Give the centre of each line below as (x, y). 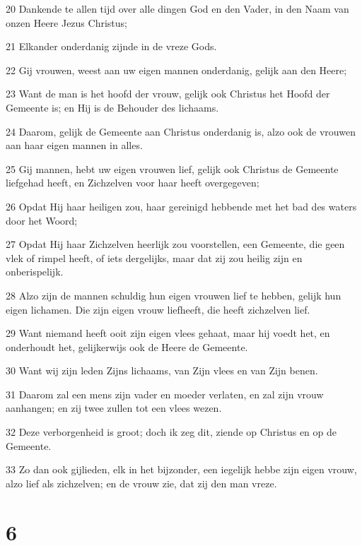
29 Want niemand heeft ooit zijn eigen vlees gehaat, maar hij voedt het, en (168, 333)
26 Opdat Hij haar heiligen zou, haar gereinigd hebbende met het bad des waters (181, 206)
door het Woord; (42, 220)
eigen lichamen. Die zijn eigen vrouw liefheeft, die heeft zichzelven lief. (158, 309)
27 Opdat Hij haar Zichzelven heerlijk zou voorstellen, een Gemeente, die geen (175, 244)
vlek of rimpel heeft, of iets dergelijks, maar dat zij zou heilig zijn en (154, 257)
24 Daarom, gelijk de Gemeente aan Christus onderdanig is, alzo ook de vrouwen (181, 131)
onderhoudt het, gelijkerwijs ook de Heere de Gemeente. (127, 346)
